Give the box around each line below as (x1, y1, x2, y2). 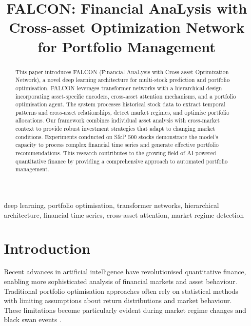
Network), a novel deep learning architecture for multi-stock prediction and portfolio (15, 76, 230, 84)
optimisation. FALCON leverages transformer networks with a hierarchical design (15, 83, 222, 92)
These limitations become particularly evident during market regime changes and (4, 305, 247, 315)
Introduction (4, 238, 91, 258)
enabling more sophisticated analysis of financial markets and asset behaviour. (4, 276, 237, 286)
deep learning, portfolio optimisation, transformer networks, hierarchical (4, 200, 219, 210)
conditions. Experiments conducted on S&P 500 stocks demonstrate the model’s (15, 132, 218, 141)
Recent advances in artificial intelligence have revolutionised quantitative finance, (4, 266, 246, 277)
